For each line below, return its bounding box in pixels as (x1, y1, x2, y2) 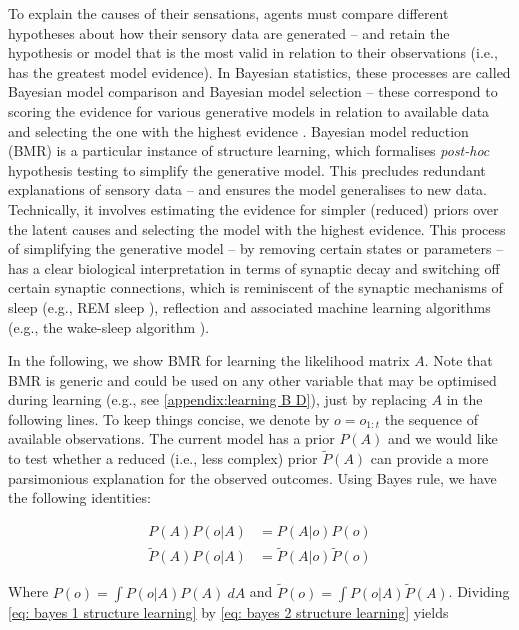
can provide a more (370, 448, 489, 469)
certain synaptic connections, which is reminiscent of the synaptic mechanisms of (8, 277, 503, 298)
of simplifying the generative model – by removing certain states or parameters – (8, 238, 504, 259)
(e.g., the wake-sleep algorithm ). (8, 316, 210, 337)
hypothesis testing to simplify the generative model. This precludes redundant (8, 159, 486, 180)
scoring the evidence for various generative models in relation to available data (8, 100, 490, 121)
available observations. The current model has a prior (8, 428, 335, 449)
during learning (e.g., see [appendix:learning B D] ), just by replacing (8, 389, 427, 410)
